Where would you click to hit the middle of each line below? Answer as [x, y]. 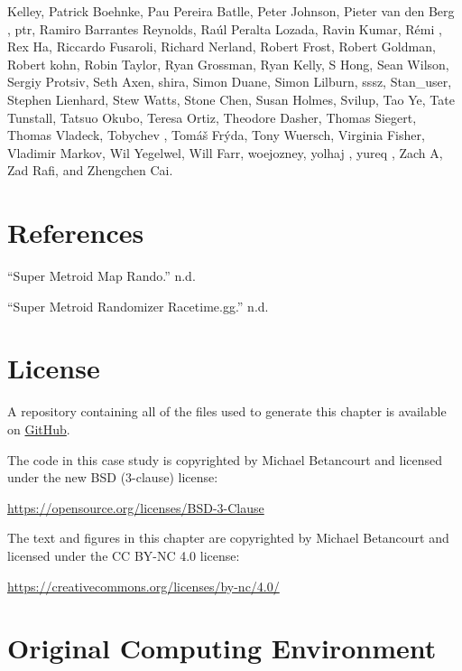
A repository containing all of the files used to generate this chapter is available [227, 411]
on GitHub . [39, 429]
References [76, 233]
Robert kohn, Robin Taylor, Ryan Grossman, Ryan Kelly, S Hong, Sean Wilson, [228, 64]
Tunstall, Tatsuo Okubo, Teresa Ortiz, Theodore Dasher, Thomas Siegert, [212, 117]
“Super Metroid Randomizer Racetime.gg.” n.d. [138, 306]
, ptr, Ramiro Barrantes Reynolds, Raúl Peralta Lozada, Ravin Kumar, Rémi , [225, 28]
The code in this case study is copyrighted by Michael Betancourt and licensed [225, 459]
